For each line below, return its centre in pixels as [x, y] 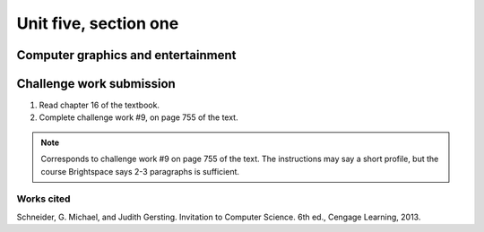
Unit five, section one [98, 23]
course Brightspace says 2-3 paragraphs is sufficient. [140, 171]
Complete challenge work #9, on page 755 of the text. [138, 117]
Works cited [43, 199]
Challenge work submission [96, 84]
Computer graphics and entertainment [126, 55]
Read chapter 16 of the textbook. [99, 105]
